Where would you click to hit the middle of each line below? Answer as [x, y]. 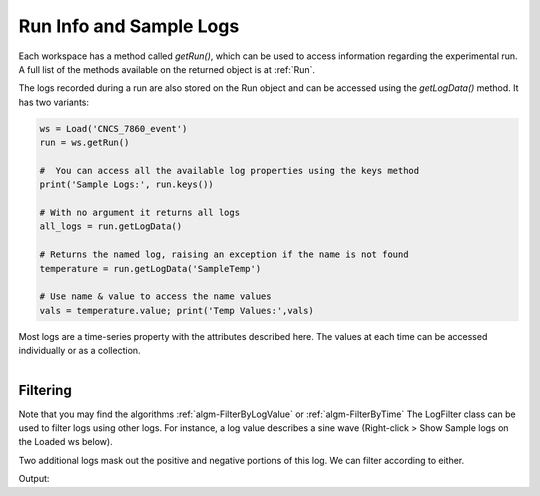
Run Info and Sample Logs [129, 26]
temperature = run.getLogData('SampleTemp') [150, 268]
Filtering [45, 390]
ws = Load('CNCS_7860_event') [113, 128]
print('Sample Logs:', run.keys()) [126, 184]
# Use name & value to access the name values [155, 296]
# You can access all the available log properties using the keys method [229, 170]
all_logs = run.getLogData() [111, 226]
